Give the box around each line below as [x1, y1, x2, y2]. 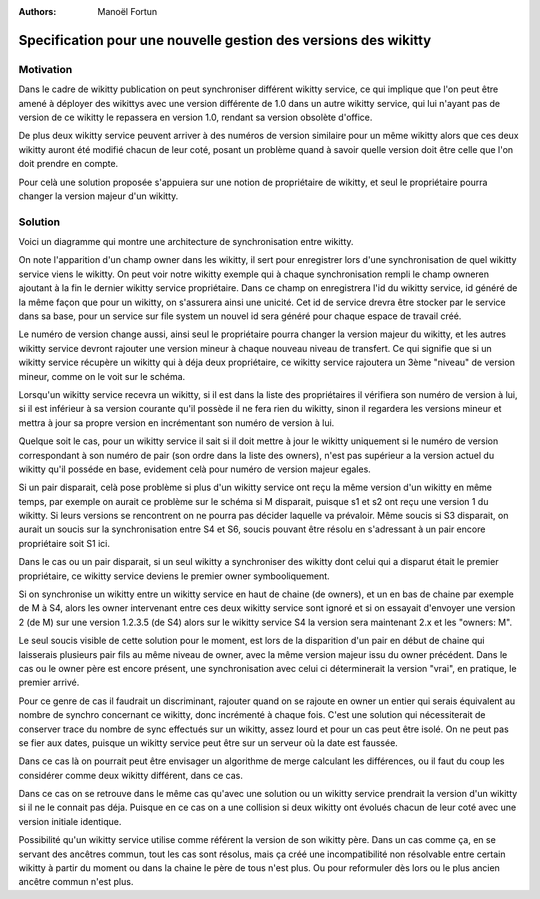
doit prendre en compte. [18, 158, 119, 170]
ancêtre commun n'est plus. [18, 876, 134, 888]
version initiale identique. [18, 815, 122, 827]
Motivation [18, 62, 73, 76]
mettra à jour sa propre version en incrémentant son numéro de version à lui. [18, 416, 335, 429]
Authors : [18, 6, 57, 17]
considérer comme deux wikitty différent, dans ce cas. [18, 769, 244, 781]
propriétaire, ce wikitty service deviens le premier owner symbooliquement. [18, 570, 330, 582]
